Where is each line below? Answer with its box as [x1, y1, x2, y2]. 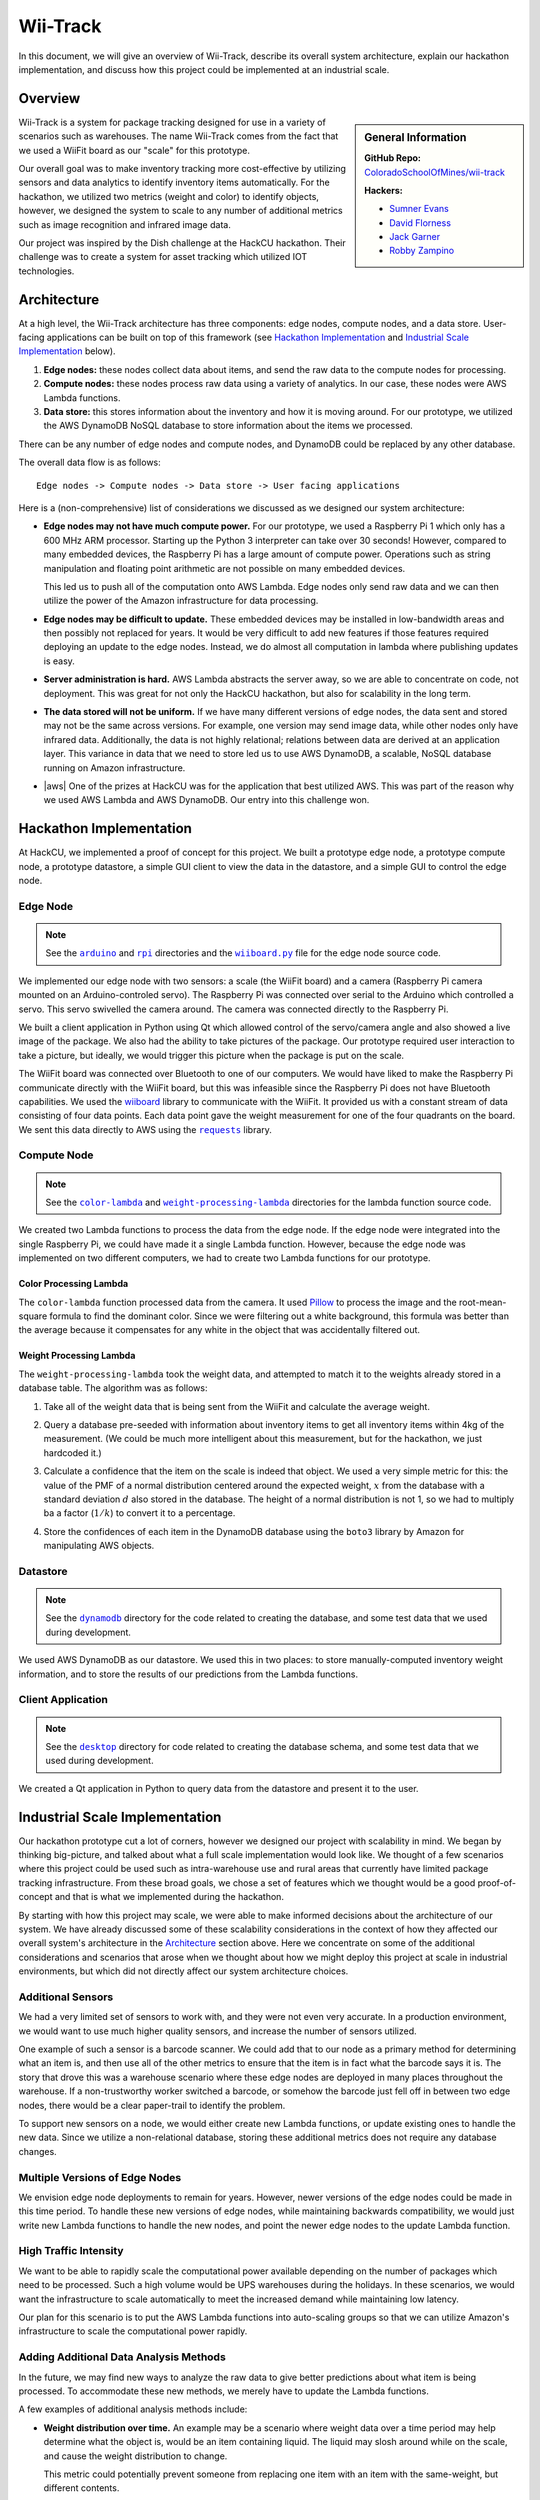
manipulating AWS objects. [43, 1540, 155, 1552]
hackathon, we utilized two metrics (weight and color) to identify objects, [18, 190, 320, 202]
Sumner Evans [389, 203, 449, 215]
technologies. [18, 265, 75, 277]
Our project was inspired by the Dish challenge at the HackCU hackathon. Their [18, 236, 347, 249]
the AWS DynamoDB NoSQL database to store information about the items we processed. [43, 420, 414, 432]
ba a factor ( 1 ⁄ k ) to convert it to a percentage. [43, 1507, 236, 1519]
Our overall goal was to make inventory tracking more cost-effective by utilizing [18, 163, 347, 175]
